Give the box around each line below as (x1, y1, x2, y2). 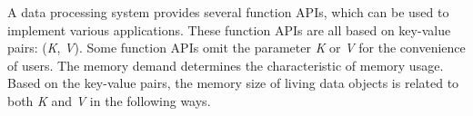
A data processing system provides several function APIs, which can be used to (7, 3, 449, 21)
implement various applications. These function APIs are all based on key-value (7, 20, 451, 39)
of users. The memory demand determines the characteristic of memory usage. (7, 55, 444, 74)
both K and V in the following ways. (7, 91, 211, 110)
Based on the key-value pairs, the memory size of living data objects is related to (7, 73, 459, 92)
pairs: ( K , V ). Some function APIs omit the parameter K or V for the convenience (7, 38, 466, 57)
